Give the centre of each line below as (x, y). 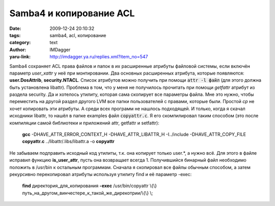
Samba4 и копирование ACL (72, 13)
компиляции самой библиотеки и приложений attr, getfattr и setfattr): (85, 123)
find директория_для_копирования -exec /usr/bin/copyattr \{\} (90, 186)
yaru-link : (20, 57)
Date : (15, 28)
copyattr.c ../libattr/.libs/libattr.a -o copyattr (68, 142)
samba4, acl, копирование (78, 35)
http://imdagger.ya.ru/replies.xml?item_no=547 (99, 57)
